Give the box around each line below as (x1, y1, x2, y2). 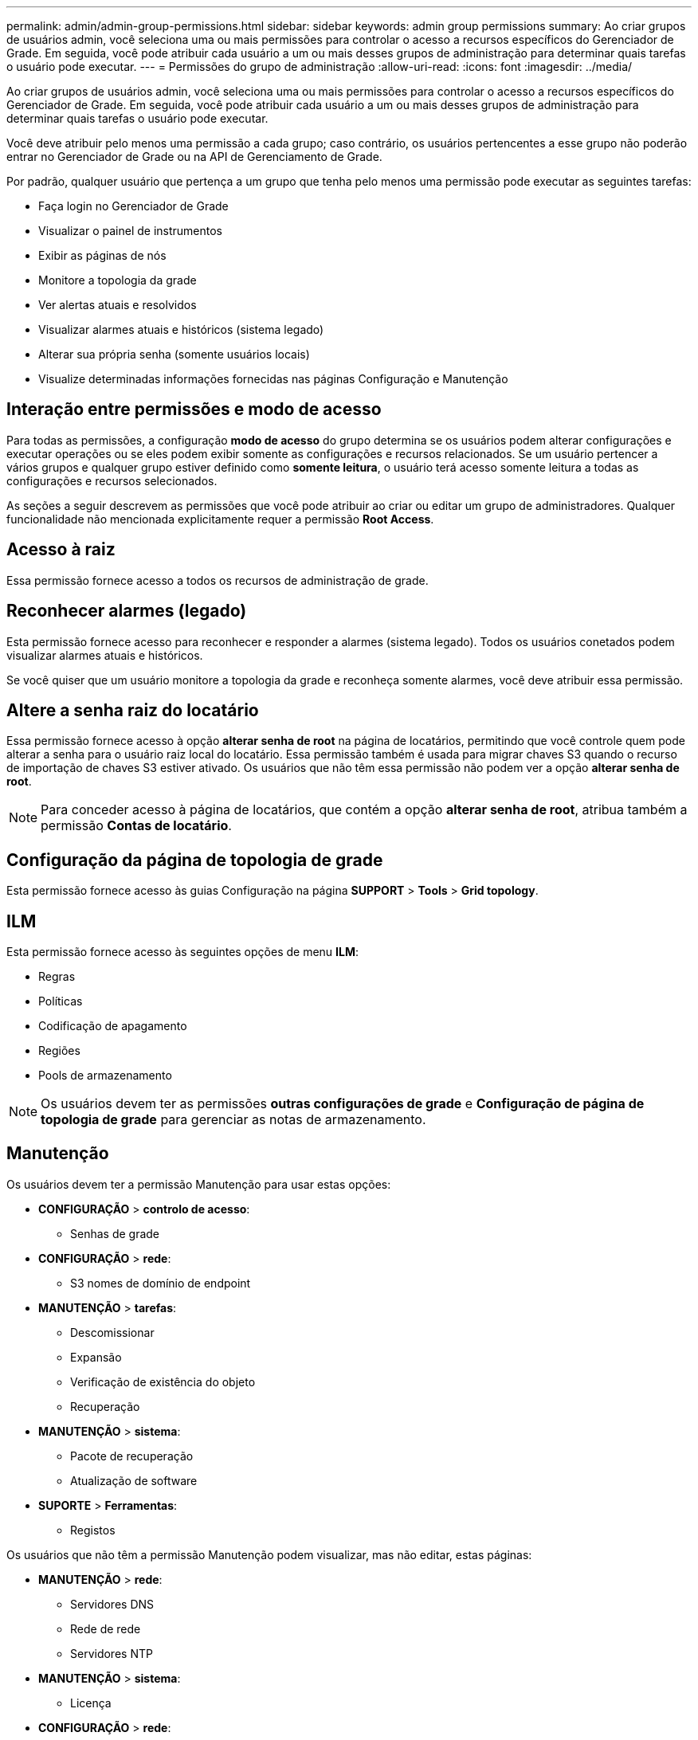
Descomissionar (70, 1325, 155, 1339)
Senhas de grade (70, 1226, 160, 1240)
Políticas (38, 994, 83, 1009)
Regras (38, 970, 76, 984)
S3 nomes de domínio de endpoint (70, 1276, 251, 1290)
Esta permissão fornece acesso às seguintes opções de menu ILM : (6, 945, 359, 959)
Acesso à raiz (6, 539, 116, 560)
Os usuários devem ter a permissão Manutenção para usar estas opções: (6, 1177, 391, 1191)
